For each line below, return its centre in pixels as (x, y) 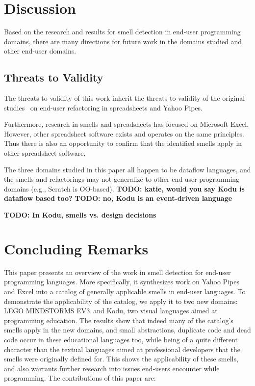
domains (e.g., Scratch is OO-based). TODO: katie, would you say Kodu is (124, 188)
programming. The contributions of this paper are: (80, 378)
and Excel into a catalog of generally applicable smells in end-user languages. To (125, 291)
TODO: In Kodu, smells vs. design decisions (80, 215)
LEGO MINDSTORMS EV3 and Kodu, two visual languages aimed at (111, 311)
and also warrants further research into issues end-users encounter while (112, 368)
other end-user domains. (40, 51)
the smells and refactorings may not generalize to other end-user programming (122, 179)
